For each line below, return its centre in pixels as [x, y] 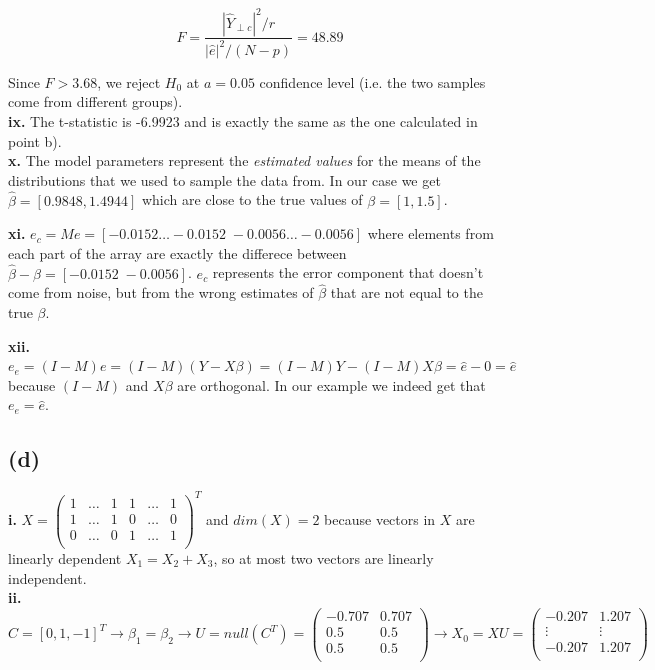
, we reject [129, 81]
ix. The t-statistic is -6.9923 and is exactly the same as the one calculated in [243, 121]
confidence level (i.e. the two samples [372, 81]
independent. [47, 577]
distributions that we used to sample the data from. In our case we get [224, 179]
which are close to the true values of [252, 199]
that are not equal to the [406, 292]
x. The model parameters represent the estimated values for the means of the [244, 160]
